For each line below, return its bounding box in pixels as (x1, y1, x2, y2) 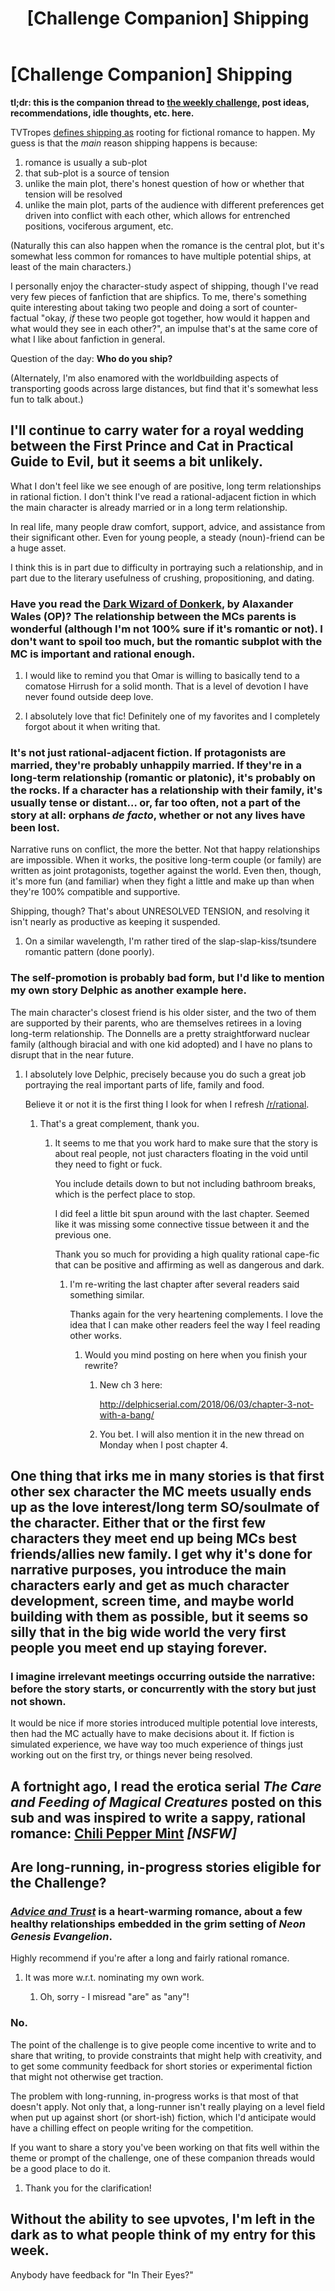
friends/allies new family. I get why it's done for (10, 1546, 313, 1563)
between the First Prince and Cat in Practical (10, 438, 294, 455)
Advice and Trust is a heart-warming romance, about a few (10, 1905, 303, 1919)
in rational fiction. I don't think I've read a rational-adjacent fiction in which (10, 490, 317, 502)
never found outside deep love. (24, 691, 154, 703)
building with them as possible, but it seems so (10, 1608, 309, 1626)
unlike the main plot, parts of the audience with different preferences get (24, 198, 325, 211)
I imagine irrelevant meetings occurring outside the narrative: (10, 1669, 316, 1683)
